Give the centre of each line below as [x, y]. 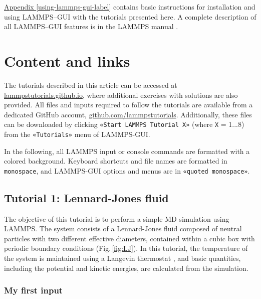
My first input [34, 290]
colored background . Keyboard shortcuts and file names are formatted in [116, 161]
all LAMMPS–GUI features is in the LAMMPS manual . [91, 26]
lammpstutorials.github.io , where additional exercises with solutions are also [121, 95]
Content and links [67, 60]
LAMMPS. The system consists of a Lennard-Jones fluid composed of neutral [123, 229]
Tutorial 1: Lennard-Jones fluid [86, 197]
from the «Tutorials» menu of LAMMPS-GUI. [77, 134]
